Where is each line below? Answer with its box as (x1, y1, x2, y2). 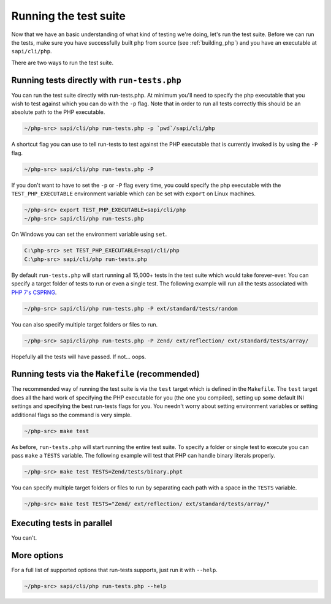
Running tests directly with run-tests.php (11, 75, 181, 85)
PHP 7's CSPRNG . (11, 289, 57, 296)
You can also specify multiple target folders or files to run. (11, 320, 158, 328)
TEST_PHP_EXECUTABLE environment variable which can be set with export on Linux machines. (11, 190, 256, 197)
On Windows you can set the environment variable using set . (11, 230, 167, 238)
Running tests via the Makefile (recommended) (11, 369, 200, 379)
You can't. (11, 534, 37, 542)
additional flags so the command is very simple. (11, 411, 132, 418)
